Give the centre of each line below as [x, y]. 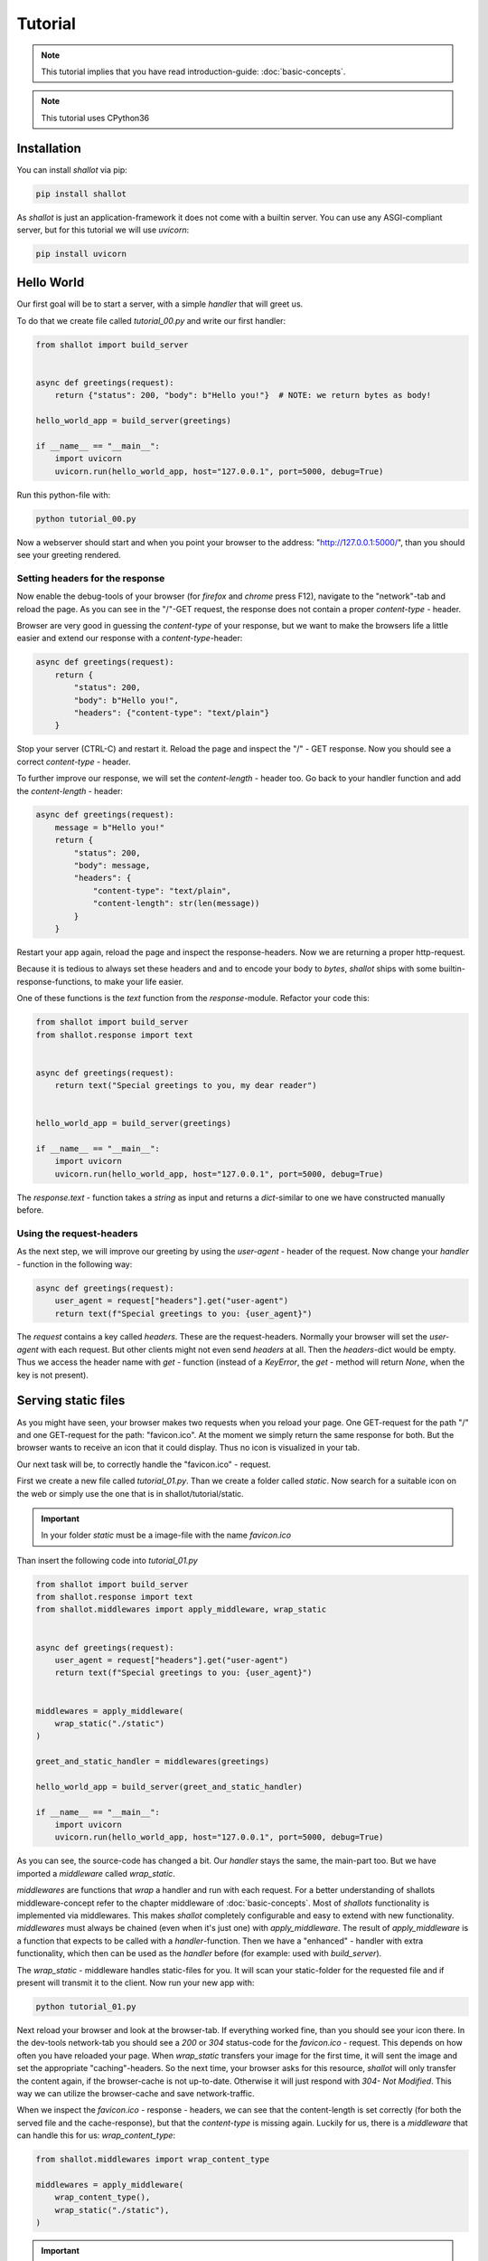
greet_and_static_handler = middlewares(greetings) [153, 1762]
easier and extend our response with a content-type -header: [130, 639]
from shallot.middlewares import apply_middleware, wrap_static [181, 1609]
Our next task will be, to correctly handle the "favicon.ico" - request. [144, 1464]
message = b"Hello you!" [110, 827]
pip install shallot [81, 194]
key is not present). [53, 1375]
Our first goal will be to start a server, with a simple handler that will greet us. [160, 304]
